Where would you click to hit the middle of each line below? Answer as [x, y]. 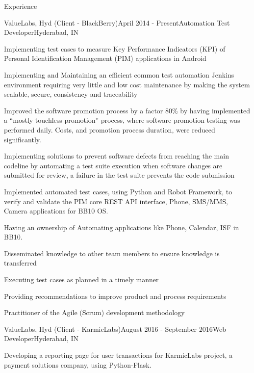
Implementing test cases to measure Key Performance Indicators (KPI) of [115, 48]
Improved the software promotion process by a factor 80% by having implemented [127, 110]
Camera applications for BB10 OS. [56, 211]
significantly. [23, 139]
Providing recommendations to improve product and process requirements [115, 296]
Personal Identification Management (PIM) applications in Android [105, 58]
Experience [21, 6]
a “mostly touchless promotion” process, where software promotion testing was [122, 120]
